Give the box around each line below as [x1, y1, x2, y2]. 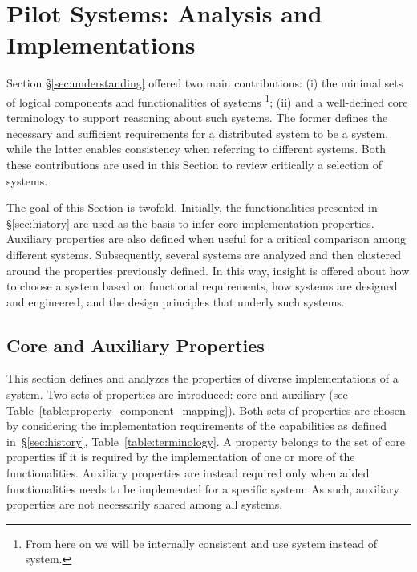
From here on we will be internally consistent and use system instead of [25, 534, 378, 551]
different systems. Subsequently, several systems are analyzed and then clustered [6, 245, 401, 262]
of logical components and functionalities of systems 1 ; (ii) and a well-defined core [6, 91, 408, 110]
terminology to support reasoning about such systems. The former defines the [6, 109, 388, 126]
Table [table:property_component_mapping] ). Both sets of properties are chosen [6, 401, 406, 418]
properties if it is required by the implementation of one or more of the [6, 448, 355, 465]
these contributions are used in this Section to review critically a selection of [6, 156, 382, 172]
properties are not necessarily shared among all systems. [6, 496, 283, 513]
